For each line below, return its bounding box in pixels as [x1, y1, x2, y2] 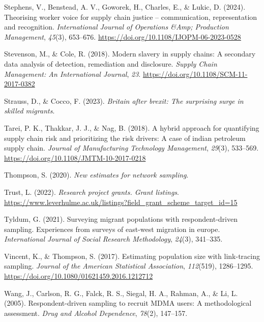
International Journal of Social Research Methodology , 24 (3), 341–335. [4, 233, 223, 244]
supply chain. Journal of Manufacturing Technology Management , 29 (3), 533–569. [4, 142, 259, 153]
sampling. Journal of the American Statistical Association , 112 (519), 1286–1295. [4, 260, 253, 271]
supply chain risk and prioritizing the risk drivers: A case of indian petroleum [4, 132, 246, 143]
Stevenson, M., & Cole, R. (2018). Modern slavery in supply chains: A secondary [4, 48, 256, 59]
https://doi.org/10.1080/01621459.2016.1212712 [4, 271, 153, 281]
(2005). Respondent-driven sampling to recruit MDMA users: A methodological [4, 298, 252, 308]
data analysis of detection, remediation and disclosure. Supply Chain [4, 58, 217, 69]
